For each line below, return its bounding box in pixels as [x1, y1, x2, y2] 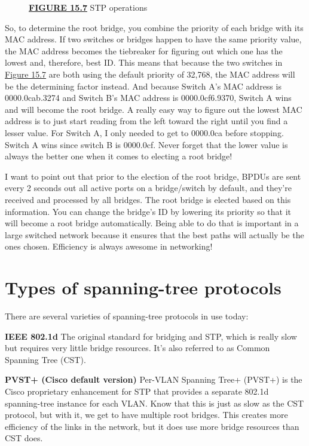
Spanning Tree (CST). [5, 353, 86, 365]
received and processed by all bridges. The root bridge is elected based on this [5, 193, 291, 205]
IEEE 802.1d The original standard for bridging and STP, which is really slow [5, 330, 297, 342]
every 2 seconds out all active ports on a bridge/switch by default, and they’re [5, 182, 292, 194]
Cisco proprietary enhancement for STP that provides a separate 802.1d [5, 385, 269, 397]
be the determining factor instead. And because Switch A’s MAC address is [5, 79, 282, 92]
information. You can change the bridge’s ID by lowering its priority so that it [5, 205, 291, 217]
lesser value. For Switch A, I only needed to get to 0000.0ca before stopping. [5, 126, 284, 139]
